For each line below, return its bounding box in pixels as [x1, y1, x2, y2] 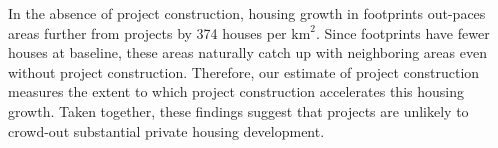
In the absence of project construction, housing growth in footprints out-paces [8, 3, 486, 23]
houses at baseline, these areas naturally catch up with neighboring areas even [8, 42, 487, 63]
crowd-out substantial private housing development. [8, 120, 325, 141]
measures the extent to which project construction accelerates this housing [8, 81, 464, 102]
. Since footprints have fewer [316, 22, 490, 43]
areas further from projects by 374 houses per [8, 22, 287, 43]
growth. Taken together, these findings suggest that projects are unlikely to [8, 100, 469, 121]
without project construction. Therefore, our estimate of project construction [8, 61, 480, 82]
